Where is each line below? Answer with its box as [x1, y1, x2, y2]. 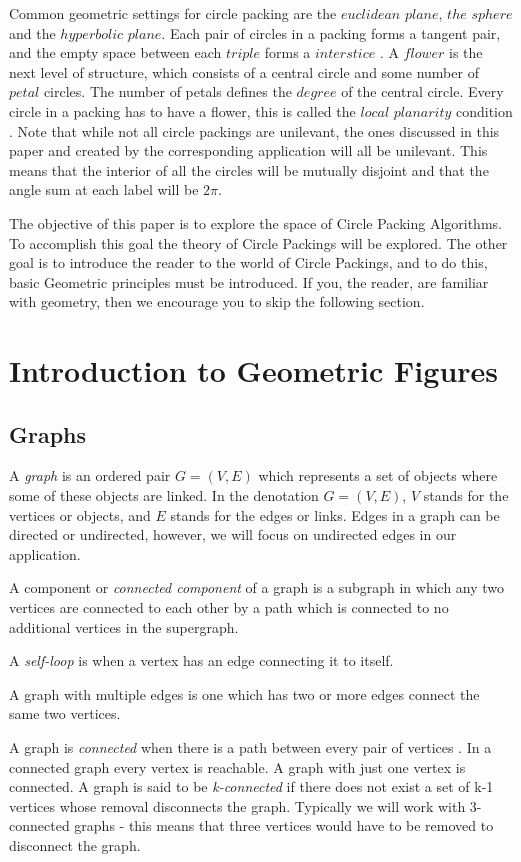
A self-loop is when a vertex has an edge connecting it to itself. [9, 650, 394, 671]
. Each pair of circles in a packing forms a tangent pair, [161, 22, 501, 43]
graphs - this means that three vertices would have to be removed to [74, 815, 494, 836]
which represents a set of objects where [258, 465, 498, 486]
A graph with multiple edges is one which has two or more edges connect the [9, 683, 480, 704]
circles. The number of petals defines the [43, 81, 292, 102]
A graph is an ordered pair [9, 465, 171, 486]
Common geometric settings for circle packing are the [9, 3, 337, 23]
